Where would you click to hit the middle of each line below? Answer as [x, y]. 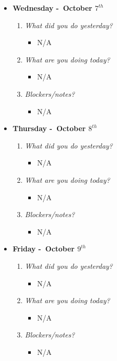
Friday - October [44, 249]
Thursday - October [49, 128]
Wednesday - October [52, 8]
